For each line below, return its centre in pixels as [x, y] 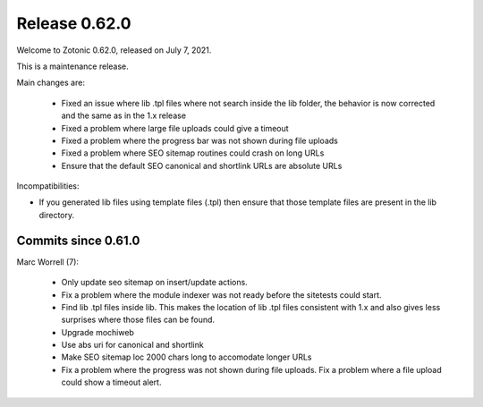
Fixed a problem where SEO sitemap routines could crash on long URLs [193, 153]
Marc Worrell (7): [48, 262]
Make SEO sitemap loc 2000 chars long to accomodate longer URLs [186, 357]
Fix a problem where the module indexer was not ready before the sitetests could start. [221, 294]
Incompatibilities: [48, 186]
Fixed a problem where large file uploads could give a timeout [175, 128]
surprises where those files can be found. [138, 320]
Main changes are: [51, 83]
